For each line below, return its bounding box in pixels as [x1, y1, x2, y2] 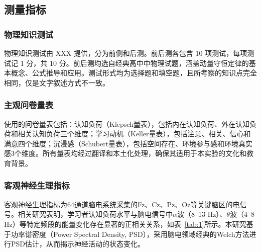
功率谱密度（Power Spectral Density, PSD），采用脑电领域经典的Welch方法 [11, 228, 249, 239]
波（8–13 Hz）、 [177, 209, 227, 219]
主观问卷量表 [4, 99, 54, 111]
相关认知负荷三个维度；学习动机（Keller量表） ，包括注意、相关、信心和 [18, 128, 251, 139]
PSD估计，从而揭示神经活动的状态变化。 [11, 238, 145, 249]
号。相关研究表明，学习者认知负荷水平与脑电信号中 [4, 209, 173, 219]
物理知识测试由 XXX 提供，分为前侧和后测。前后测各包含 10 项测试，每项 [4, 48, 247, 58]
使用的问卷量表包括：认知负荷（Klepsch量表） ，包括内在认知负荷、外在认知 [4, 118, 249, 129]
